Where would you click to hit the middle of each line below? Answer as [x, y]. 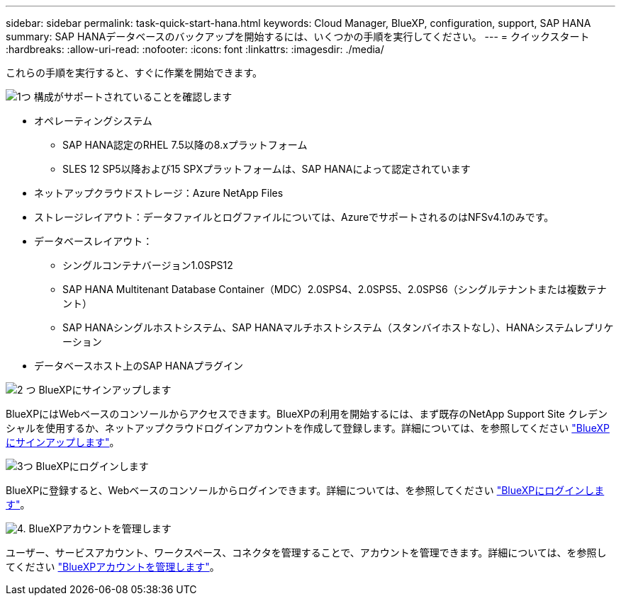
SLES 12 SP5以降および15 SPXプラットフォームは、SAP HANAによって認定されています [267, 169]
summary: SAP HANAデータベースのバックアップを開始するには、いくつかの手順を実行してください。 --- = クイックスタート [298, 36]
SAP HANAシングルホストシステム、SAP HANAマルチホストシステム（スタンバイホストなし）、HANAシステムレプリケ [338, 327]
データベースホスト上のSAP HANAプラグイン [139, 366]
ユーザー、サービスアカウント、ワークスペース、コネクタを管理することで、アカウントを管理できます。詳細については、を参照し [306, 553]
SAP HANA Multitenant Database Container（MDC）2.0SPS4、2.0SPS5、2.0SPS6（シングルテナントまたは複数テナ [335, 289]
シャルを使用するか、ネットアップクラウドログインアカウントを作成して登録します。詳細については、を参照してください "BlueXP [308, 428]
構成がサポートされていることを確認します [133, 97]
